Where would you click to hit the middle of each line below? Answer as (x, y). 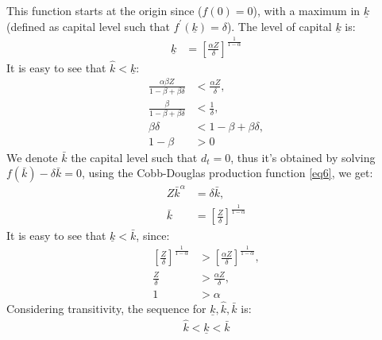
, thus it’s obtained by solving (303, 157)
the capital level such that (134, 157)
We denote (32, 157)
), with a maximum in (307, 10)
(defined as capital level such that (88, 26)
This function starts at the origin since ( (104, 10)
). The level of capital (279, 26)
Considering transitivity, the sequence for (106, 309)
